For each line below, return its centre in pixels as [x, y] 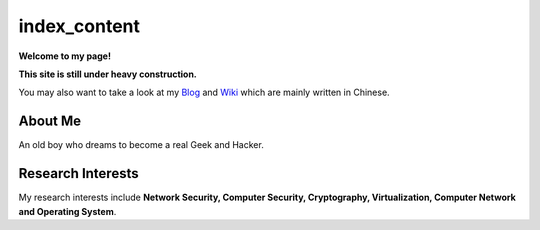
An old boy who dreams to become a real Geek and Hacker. [141, 145]
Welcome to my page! [65, 56]
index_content [79, 26]
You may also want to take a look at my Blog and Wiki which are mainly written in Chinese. [204, 92]
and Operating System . [67, 211]
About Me [50, 121]
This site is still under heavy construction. [107, 74]
